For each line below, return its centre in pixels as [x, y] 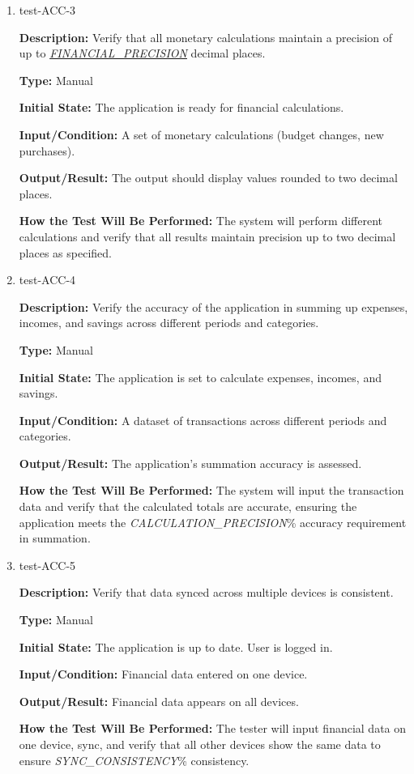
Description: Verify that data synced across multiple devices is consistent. [206, 592]
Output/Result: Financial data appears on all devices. [159, 701]
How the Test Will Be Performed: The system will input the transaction [211, 490]
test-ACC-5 [47, 565]
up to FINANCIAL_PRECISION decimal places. [142, 53]
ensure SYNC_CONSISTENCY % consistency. [134, 760]
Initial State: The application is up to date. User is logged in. [176, 646]
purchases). [47, 150]
